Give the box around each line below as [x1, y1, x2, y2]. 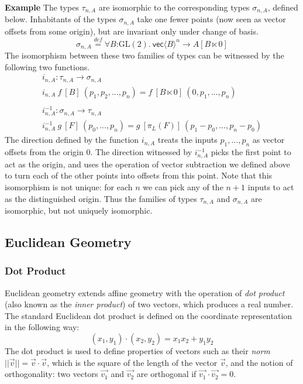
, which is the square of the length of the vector [47, 356, 218, 368]
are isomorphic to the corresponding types [98, 1, 250, 13]
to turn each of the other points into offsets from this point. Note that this [5, 169, 273, 181]
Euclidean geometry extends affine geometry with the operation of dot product [5, 286, 285, 299]
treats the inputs [157, 133, 218, 146]
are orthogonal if [136, 368, 197, 380]
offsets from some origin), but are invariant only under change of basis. [5, 25, 259, 37]
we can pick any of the [143, 180, 223, 193]
